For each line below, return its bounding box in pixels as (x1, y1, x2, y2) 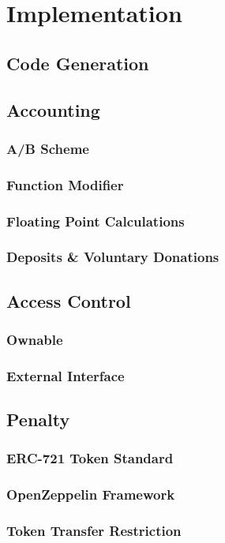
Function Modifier (6, 174, 124, 194)
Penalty (6, 407, 70, 432)
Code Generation (6, 51, 149, 75)
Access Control (6, 288, 131, 313)
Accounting (6, 97, 100, 122)
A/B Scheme (6, 138, 89, 158)
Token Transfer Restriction (6, 521, 182, 541)
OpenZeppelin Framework (6, 485, 175, 504)
